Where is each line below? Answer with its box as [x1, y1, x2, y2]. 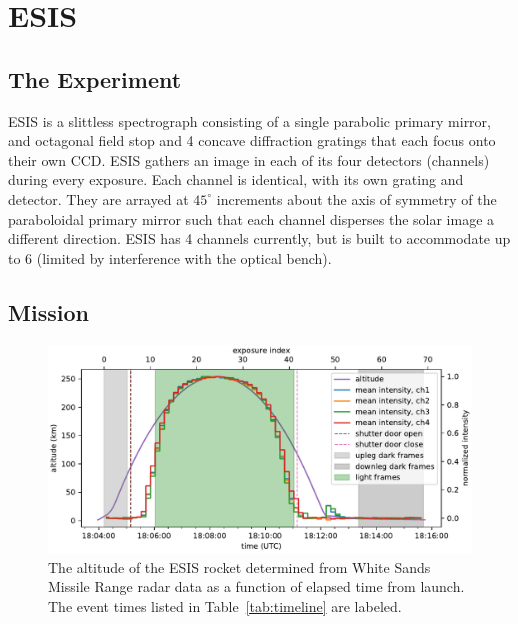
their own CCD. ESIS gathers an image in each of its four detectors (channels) [8, 149, 490, 170]
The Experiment [8, 63, 182, 94]
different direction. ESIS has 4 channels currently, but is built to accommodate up [8, 228, 511, 249]
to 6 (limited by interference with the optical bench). [8, 247, 332, 268]
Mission [8, 296, 89, 327]
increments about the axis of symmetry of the [216, 188, 497, 209]
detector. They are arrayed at [8, 188, 189, 209]
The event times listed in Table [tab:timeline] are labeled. [48, 596, 402, 616]
